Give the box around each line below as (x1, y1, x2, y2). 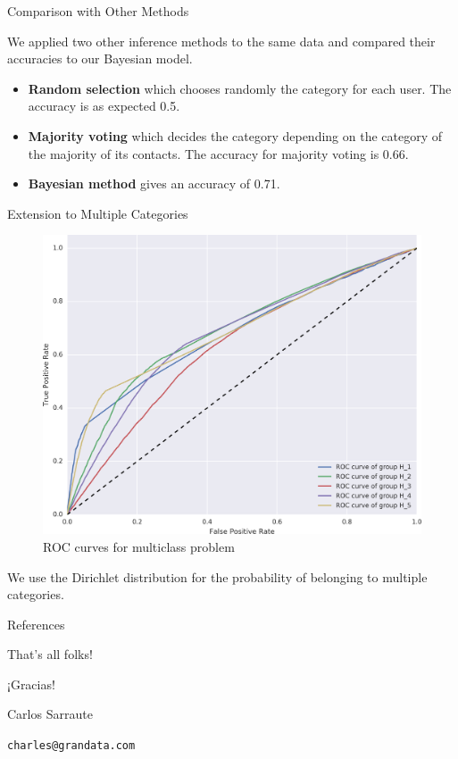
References (7, 614, 65, 633)
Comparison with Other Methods (7, 2, 189, 20)
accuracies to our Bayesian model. (7, 49, 193, 68)
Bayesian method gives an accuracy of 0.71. (28, 174, 280, 193)
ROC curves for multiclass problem (43, 537, 235, 555)
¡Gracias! (7, 674, 55, 693)
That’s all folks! (7, 645, 93, 663)
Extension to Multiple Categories (7, 204, 188, 222)
